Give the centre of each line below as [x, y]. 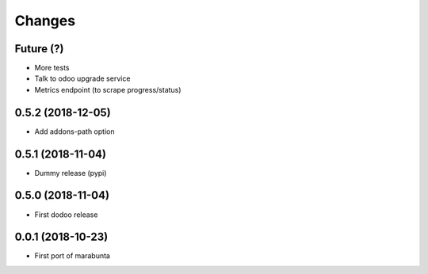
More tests [52, 68]
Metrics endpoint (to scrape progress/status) [108, 89]
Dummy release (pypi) [71, 173]
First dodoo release [66, 215]
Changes [45, 21]
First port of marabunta [73, 256]
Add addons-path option [75, 131]
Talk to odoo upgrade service [82, 78]
